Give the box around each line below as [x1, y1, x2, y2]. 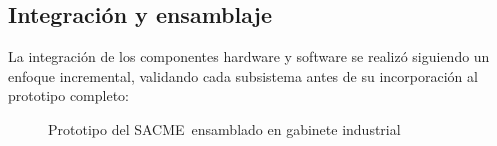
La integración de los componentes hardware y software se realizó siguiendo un [8, 46, 490, 67]
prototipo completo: [8, 85, 130, 106]
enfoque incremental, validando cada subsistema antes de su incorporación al [8, 65, 478, 86]
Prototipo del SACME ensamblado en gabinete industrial [48, 118, 401, 139]
